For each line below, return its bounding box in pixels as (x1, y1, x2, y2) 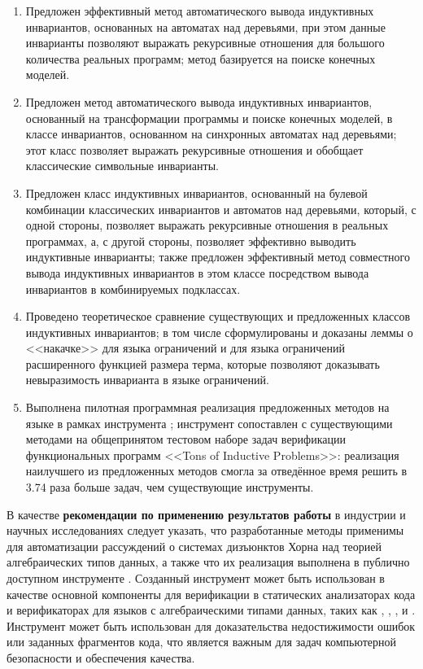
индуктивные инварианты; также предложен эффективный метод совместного (25, 248, 410, 265)
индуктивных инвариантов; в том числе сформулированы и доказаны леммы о (25, 323, 413, 340)
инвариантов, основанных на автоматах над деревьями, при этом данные (25, 18, 386, 35)
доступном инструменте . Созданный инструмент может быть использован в (7, 570, 385, 586)
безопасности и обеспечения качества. (7, 649, 195, 666)
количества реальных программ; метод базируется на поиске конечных (25, 50, 376, 67)
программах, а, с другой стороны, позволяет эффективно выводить (25, 232, 356, 249)
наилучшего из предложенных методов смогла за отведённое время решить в (25, 462, 408, 479)
